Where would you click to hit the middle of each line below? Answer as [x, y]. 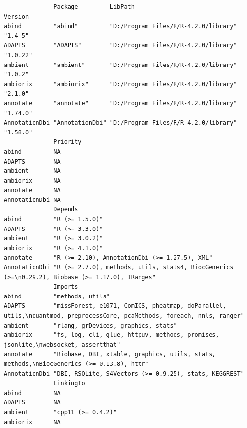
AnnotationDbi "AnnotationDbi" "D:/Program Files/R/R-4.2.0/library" [121, 123]
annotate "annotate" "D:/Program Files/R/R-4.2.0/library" [121, 103]
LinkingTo [69, 383]
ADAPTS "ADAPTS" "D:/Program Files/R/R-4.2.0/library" [121, 46]
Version [17, 16]
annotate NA [32, 190]
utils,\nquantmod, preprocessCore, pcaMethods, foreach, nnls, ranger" [124, 316]
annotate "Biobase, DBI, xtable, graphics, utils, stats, [110, 354]
